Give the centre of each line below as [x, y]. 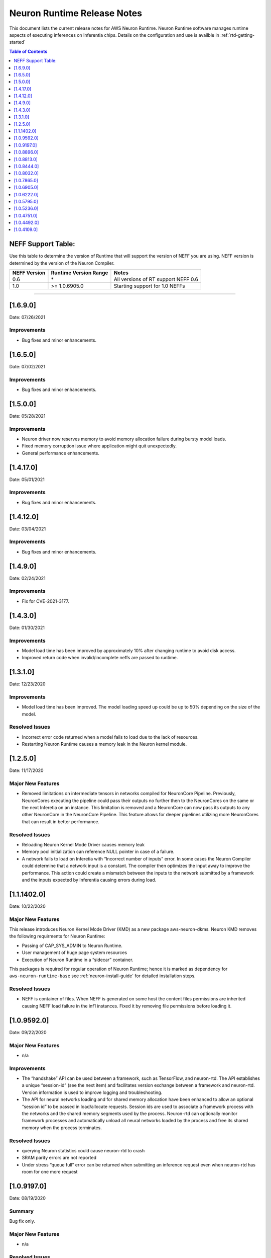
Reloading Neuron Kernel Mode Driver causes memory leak [83, 845]
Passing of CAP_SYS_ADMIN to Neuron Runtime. [72, 946]
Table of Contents [28, 51]
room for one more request [50, 1172]
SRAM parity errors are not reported [59, 1158]
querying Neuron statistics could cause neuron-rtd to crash [83, 1150]
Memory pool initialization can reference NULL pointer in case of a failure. [98, 852]
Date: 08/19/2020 [28, 1198]
